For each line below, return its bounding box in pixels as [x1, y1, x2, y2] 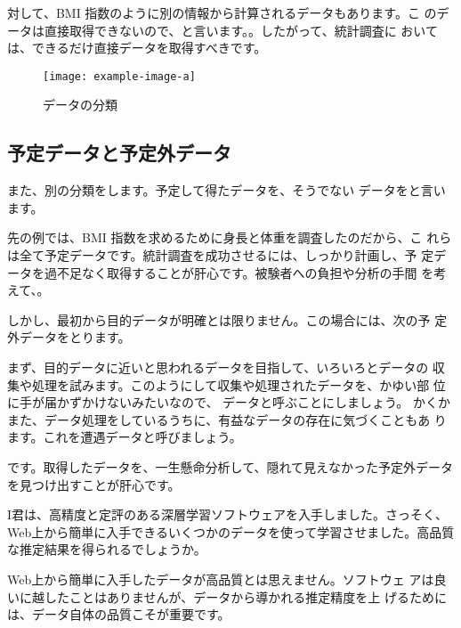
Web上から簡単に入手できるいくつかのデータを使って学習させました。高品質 [7, 522, 455, 541]
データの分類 [43, 95, 117, 114]
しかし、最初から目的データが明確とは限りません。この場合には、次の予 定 [7, 310, 448, 329]
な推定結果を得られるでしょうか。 [7, 540, 206, 559]
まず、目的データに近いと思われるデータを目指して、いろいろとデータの [7, 357, 429, 376]
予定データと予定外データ [7, 139, 231, 167]
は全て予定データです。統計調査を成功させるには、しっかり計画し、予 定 [7, 246, 434, 265]
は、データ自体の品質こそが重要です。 [7, 605, 230, 624]
